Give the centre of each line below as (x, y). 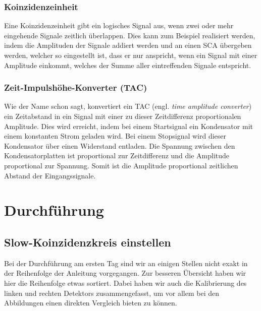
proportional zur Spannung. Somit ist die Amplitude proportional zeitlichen (121, 165)
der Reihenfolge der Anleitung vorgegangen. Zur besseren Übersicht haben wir (125, 273)
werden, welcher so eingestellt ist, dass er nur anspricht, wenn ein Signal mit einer (131, 55)
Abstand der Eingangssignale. (50, 175)
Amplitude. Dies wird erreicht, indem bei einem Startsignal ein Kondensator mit (128, 126)
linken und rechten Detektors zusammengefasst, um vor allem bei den (112, 293)
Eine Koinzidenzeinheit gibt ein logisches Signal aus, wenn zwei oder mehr (119, 25)
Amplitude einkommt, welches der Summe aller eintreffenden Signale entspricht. (128, 65)
